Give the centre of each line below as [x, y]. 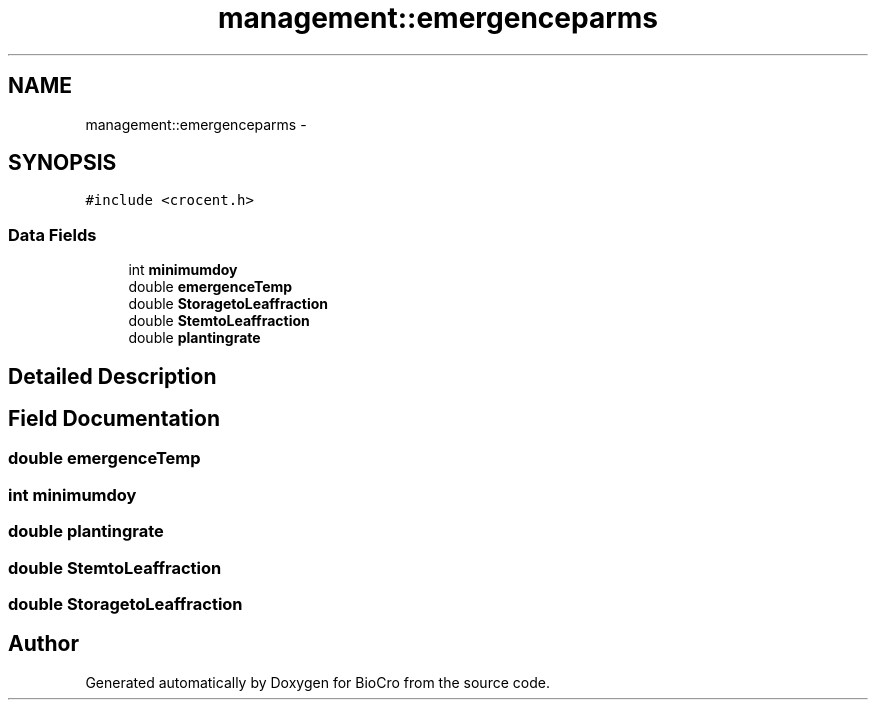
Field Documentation [114, 419]
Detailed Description [112, 376]
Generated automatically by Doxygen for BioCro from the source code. [317, 682]
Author [43, 644]
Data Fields [52, 234]
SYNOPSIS [62, 163]
